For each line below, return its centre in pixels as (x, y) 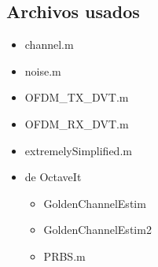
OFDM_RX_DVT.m (77, 123)
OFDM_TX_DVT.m (77, 97)
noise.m (43, 70)
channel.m (49, 44)
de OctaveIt (53, 177)
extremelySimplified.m (78, 150)
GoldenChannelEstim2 (97, 230)
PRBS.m (64, 256)
